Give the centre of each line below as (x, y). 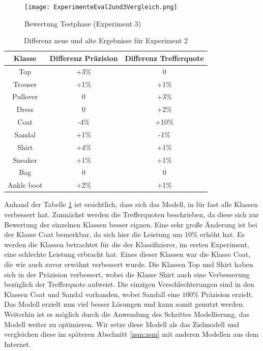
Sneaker (25, 159)
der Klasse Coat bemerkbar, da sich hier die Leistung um (93, 234)
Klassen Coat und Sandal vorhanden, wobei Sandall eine (92, 294)
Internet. (18, 344)
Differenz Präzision (84, 58)
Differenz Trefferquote (164, 58)
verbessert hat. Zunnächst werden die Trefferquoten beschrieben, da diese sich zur (131, 214)
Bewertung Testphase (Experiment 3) (83, 23)
